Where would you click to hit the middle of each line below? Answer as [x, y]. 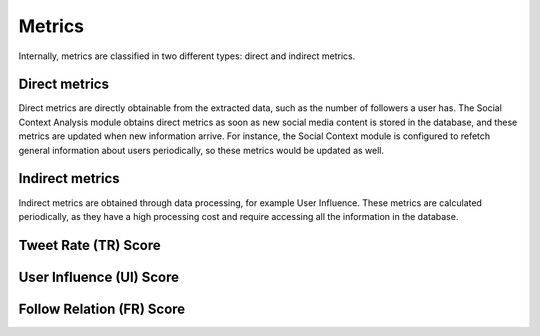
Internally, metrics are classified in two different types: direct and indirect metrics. [187, 56]
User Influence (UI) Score [99, 276]
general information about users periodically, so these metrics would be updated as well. [201, 150]
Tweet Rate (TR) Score [89, 245]
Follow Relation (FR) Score [102, 308]
